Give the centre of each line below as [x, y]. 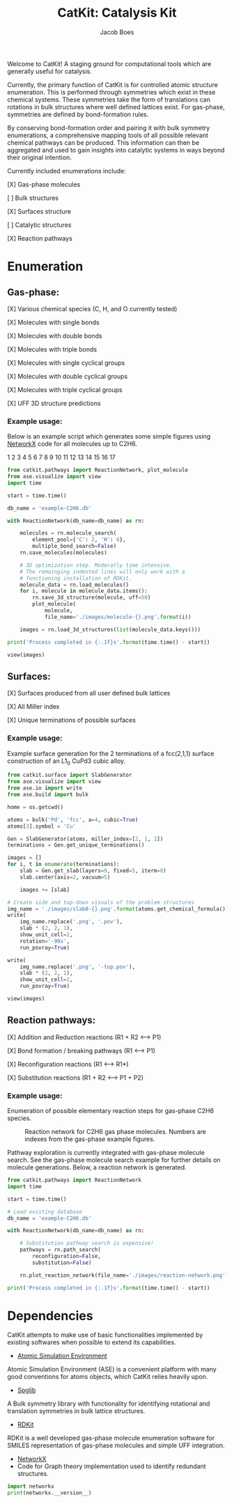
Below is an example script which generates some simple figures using [109, 436]
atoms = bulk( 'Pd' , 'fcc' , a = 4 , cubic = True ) [73, 819]
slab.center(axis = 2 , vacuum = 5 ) [65, 877]
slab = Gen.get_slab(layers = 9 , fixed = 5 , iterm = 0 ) [93, 871]
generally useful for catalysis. [49, 71]
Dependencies [50, 1315]
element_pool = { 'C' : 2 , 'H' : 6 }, [79, 540]
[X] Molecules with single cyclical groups [66, 363]
